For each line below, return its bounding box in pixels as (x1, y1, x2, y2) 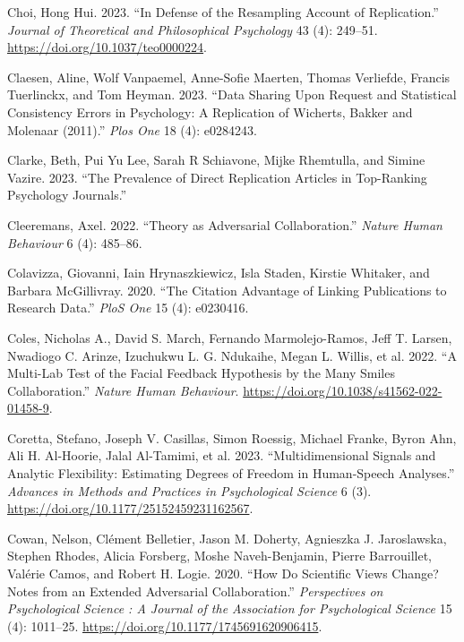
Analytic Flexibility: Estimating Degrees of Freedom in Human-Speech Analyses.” (7, 464, 455, 483)
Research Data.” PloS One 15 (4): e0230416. (7, 298, 249, 317)
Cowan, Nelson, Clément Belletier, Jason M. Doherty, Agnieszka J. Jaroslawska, (7, 528, 447, 547)
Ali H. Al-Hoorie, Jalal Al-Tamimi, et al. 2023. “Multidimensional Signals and (7, 446, 436, 465)
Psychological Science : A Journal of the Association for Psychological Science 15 (7, 599, 452, 618)
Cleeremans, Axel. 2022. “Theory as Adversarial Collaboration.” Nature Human (7, 215, 443, 234)
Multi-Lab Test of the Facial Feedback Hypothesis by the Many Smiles (7, 364, 395, 382)
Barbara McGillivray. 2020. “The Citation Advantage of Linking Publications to (7, 280, 447, 299)
